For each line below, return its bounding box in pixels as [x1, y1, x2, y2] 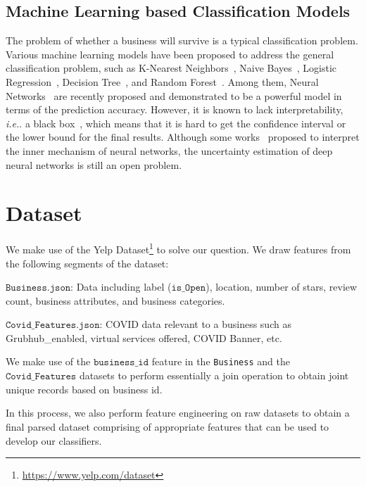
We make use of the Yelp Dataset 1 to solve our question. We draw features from [6, 240, 351, 256]
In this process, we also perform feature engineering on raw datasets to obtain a [6, 405, 350, 420]
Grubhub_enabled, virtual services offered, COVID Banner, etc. [6, 330, 282, 345]
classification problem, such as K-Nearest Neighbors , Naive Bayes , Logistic [6, 61, 337, 75]
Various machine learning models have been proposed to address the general [6, 46, 334, 61]
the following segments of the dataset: [6, 255, 169, 270]
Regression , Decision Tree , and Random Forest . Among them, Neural [6, 74, 319, 89]
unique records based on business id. [6, 381, 163, 396]
